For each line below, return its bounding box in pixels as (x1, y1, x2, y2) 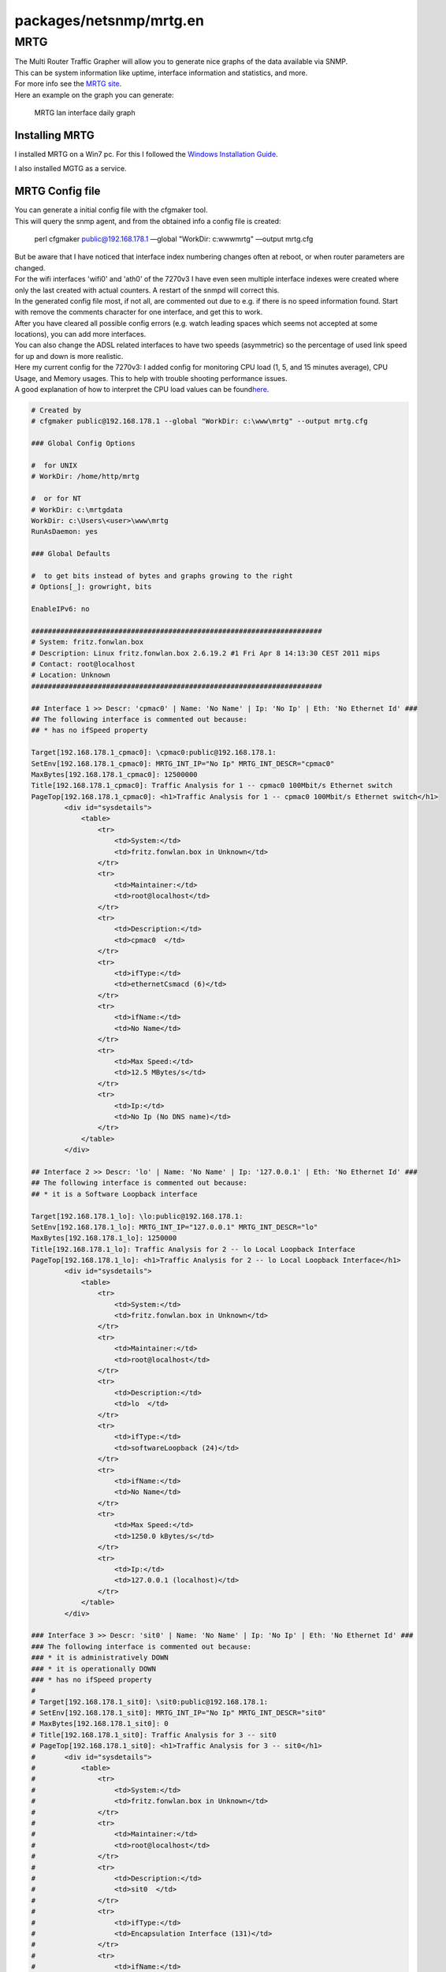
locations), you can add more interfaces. (14, 330, 147, 339)
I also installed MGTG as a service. (14, 164, 127, 174)
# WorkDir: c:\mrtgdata (31, 505, 124, 514)
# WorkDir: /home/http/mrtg (31, 472, 139, 481)
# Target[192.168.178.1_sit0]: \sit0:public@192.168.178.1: (31, 1697, 269, 1706)
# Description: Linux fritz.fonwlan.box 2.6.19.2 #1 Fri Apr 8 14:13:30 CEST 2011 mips (31, 648, 381, 658)
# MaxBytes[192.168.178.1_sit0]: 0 (31, 1720, 169, 1728)
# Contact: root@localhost (31, 659, 136, 668)
